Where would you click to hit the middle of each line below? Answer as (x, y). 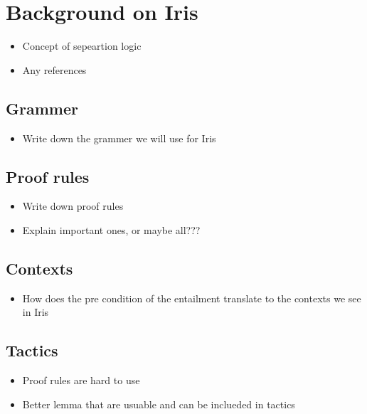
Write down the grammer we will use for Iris (119, 138)
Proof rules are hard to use (81, 380)
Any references (54, 69)
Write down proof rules (73, 206)
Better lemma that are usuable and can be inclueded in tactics (159, 404)
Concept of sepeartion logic (82, 46)
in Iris (36, 312)
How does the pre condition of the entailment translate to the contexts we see (192, 298)
